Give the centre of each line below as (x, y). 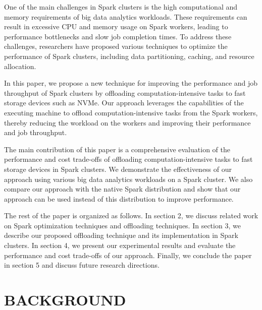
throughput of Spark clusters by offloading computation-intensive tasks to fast (125, 92)
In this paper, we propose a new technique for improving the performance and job (131, 83)
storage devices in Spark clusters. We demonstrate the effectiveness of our (118, 169)
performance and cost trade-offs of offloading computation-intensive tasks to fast (128, 159)
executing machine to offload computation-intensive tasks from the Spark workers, (131, 112)
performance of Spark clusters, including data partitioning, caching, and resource (129, 56)
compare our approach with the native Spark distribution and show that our (122, 189)
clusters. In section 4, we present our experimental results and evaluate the (120, 245)
